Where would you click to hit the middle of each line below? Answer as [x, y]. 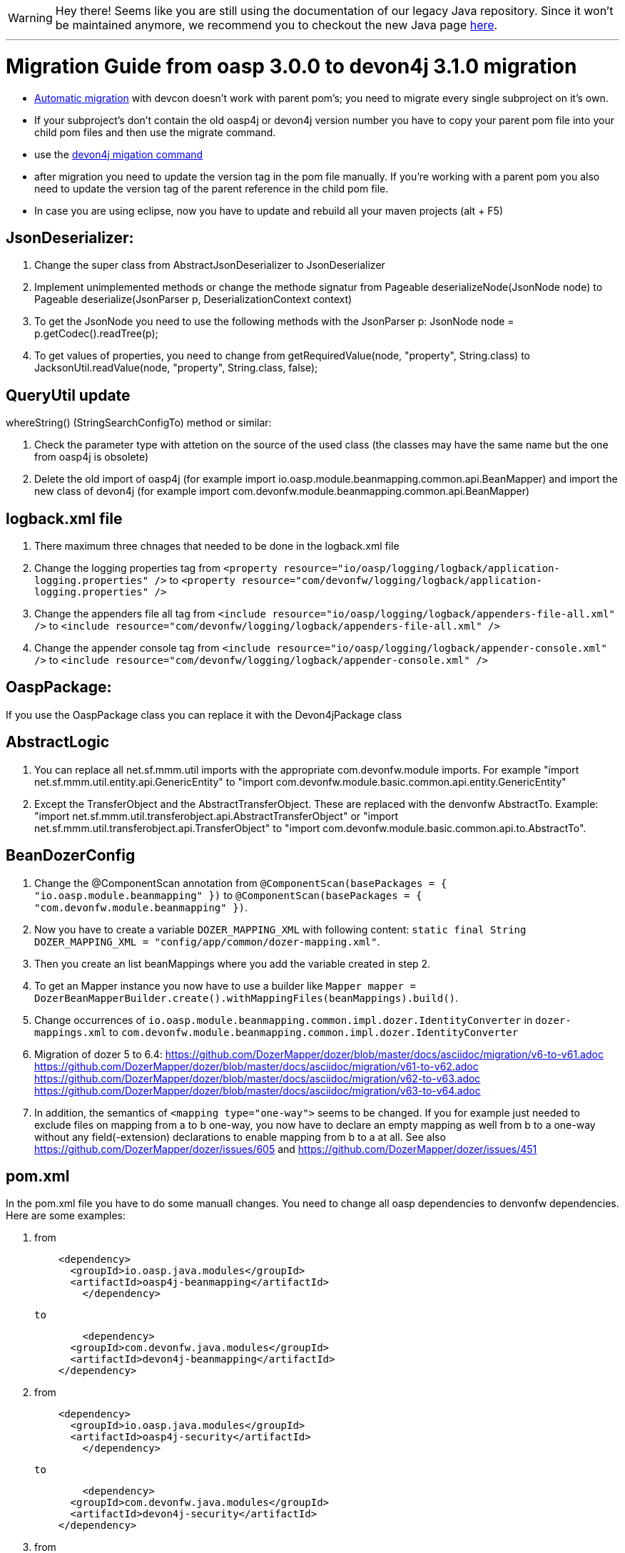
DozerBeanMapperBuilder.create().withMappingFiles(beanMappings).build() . [247, 998]
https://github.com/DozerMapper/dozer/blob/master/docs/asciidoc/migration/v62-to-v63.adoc [258, 1078]
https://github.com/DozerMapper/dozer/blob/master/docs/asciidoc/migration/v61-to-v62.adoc [256, 1066]
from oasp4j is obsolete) [92, 457]
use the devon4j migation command [119, 154]
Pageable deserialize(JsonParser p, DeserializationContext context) [193, 299]
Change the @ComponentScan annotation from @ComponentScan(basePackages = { [241, 883]
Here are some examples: [66, 1216]
